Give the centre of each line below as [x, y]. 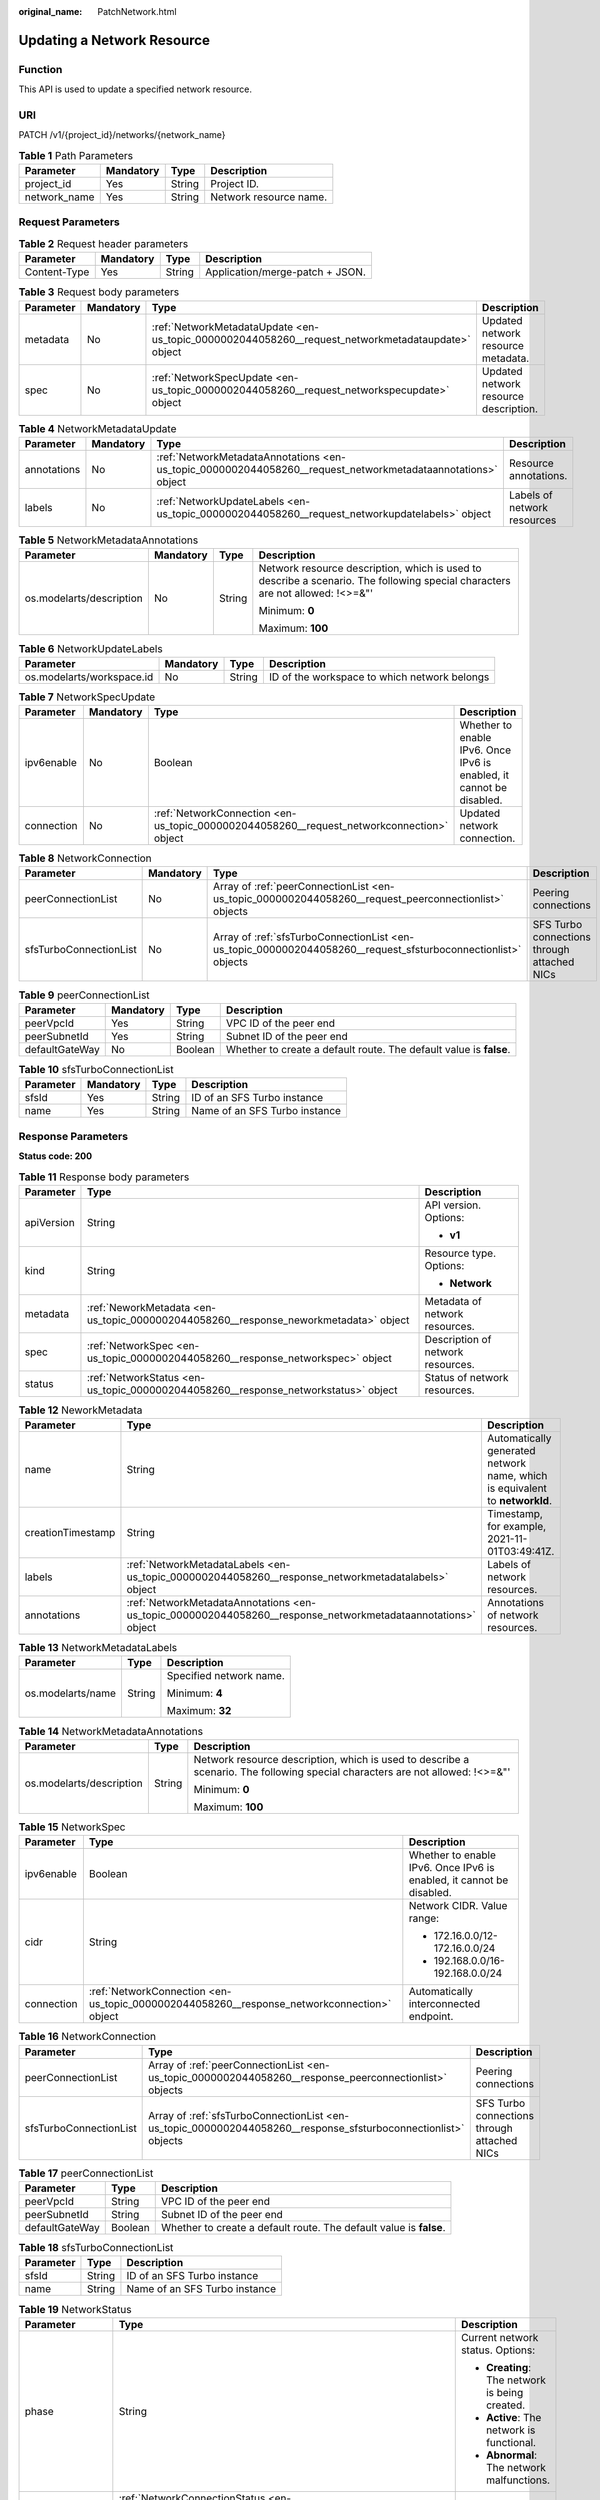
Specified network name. [225, 1676]
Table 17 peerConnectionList [86, 2173]
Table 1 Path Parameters [76, 155]
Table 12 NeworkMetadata [80, 1410]
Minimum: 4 [195, 1693]
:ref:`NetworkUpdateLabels [220, 501]
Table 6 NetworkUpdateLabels [91, 648]
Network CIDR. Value [458, 1906]
